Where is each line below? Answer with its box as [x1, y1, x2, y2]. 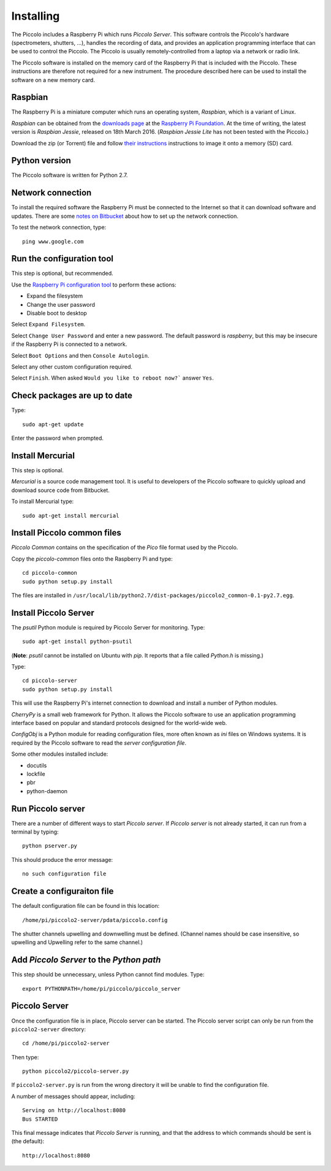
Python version [11, 155, 72, 166]
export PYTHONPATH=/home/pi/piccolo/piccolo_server [22, 985, 181, 992]
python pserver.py [22, 842, 78, 850]
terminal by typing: [11, 828, 59, 835]
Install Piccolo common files [11, 528, 122, 538]
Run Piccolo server [11, 804, 85, 814]
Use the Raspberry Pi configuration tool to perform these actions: [11, 281, 177, 288]
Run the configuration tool [11, 253, 113, 264]
